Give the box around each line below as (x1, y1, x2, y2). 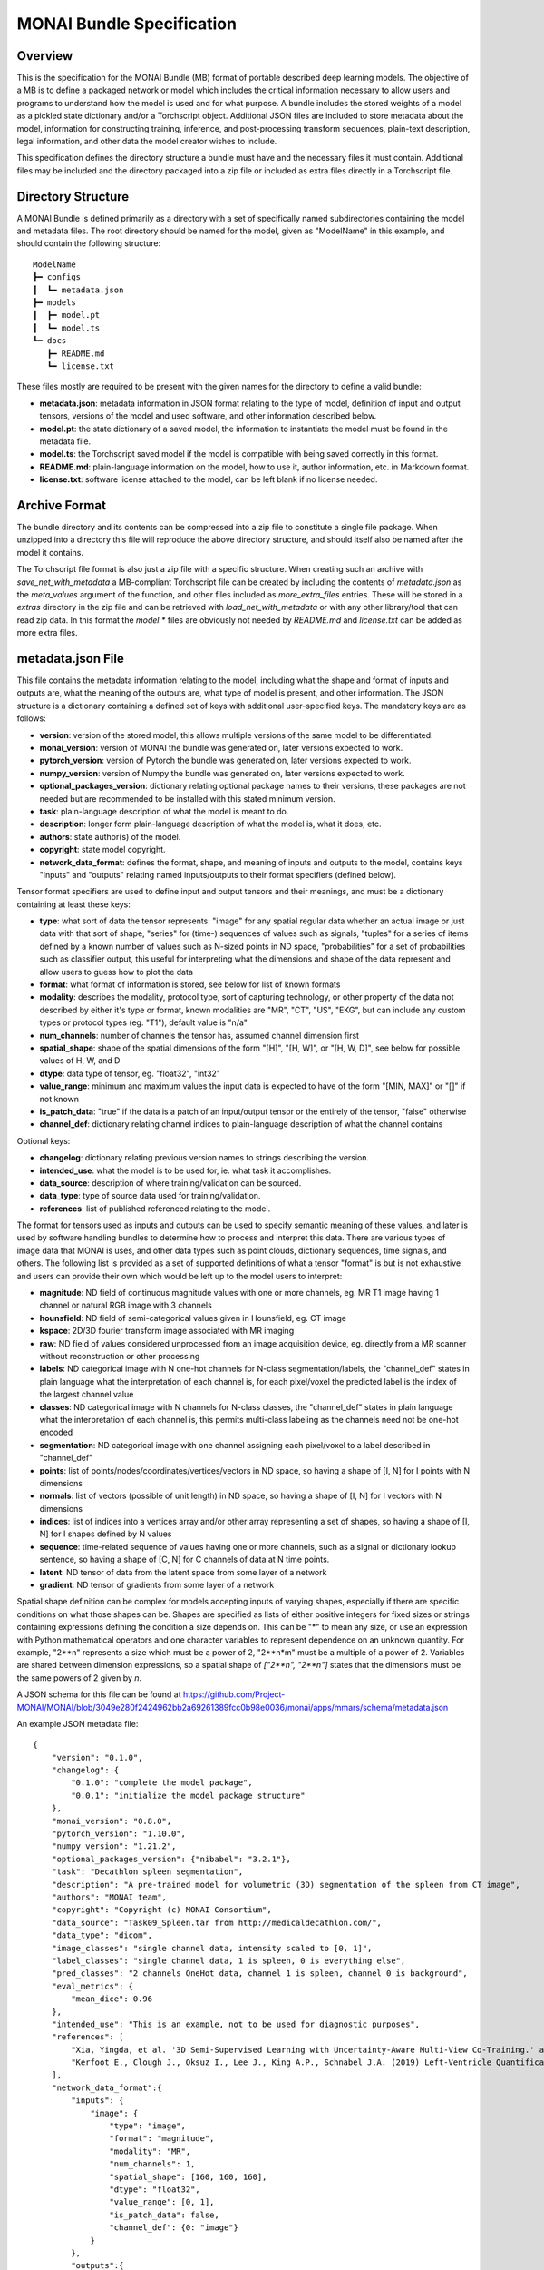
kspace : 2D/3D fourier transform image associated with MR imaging (39, 1326, 295, 1337)
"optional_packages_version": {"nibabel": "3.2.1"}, (51, 1853, 292, 1864)
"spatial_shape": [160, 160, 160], (109, 2171, 267, 2182)
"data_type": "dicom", (51, 1930, 153, 1940)
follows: (16, 713, 46, 724)
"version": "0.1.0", (51, 1752, 143, 1762)
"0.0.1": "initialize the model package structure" (71, 1790, 306, 1801)
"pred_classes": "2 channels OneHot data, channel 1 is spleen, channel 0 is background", (51, 1969, 469, 1979)
